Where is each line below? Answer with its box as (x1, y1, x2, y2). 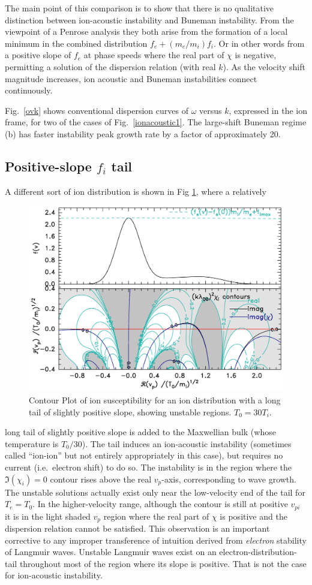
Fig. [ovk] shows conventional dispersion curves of (5, 104, 188, 116)
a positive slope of (5, 49, 71, 61)
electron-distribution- (219, 545, 297, 558)
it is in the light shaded (5, 509, 91, 522)
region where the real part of (103, 509, 209, 522)
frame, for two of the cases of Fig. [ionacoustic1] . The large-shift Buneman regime (5, 116, 307, 128)
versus (199, 104, 222, 116)
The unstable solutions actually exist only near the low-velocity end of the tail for (5, 486, 305, 498)
